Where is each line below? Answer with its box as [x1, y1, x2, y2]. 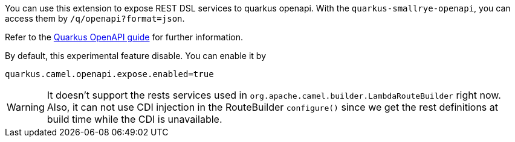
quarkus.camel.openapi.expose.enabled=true [5, 69, 214, 79]
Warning [7, 101, 45, 113]
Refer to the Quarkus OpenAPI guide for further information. [5, 32, 244, 42]
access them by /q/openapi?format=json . [5, 13, 185, 23]
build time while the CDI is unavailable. [47, 113, 222, 125]
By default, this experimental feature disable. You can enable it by [5, 51, 266, 61]
